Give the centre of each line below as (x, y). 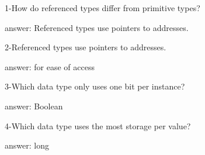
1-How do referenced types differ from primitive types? (102, 8)
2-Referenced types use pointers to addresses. (86, 47)
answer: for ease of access (50, 66)
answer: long (27, 145)
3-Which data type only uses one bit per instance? (95, 86)
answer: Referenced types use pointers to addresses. (97, 27)
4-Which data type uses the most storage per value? (98, 125)
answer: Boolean (34, 106)
